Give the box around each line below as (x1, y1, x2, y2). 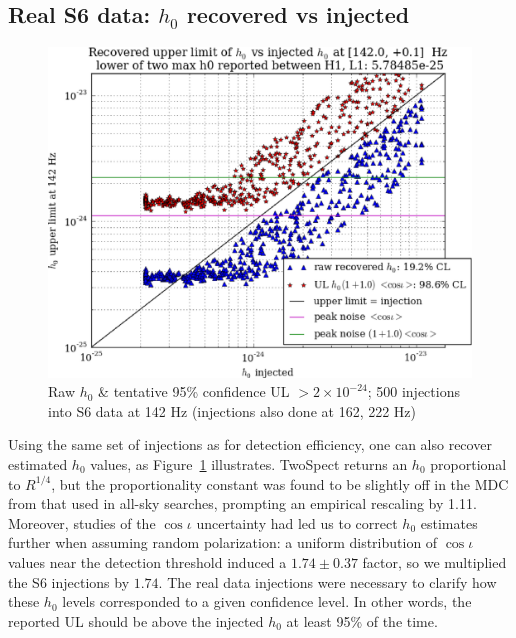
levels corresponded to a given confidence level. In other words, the (62, 591, 472, 612)
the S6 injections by (8, 571, 130, 592)
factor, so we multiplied (362, 551, 507, 572)
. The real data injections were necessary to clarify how (158, 571, 497, 592)
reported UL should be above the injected (8, 610, 264, 631)
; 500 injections (367, 381, 460, 402)
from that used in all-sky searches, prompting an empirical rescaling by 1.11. (8, 493, 477, 514)
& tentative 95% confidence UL (98, 381, 290, 402)
